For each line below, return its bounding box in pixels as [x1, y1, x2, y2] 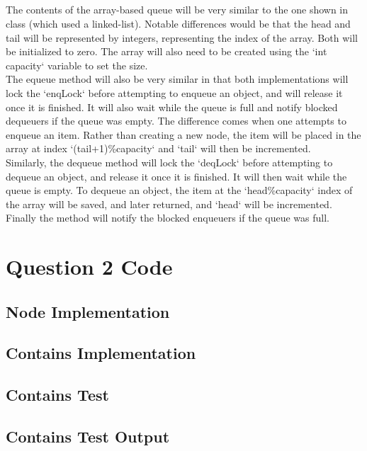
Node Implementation [6, 300, 170, 322]
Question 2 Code [6, 252, 173, 281]
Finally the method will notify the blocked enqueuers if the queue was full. [6, 210, 329, 225]
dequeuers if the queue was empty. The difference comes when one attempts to [6, 113, 346, 128]
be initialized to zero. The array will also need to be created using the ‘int [6, 44, 327, 59]
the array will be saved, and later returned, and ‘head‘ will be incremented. [6, 196, 332, 211]
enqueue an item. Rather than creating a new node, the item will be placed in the [6, 127, 361, 142]
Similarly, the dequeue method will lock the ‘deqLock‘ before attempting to [6, 154, 333, 169]
